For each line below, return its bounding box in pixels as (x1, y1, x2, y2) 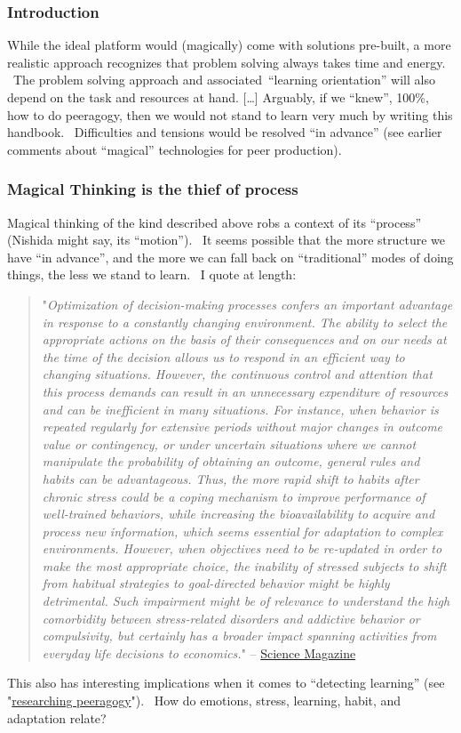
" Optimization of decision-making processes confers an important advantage (42, 294, 453, 313)
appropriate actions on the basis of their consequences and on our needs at (42, 330, 447, 349)
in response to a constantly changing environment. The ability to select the (42, 312, 448, 331)
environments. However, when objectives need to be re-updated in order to (42, 539, 442, 558)
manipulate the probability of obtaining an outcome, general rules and (42, 452, 420, 471)
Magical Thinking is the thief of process (7, 178, 298, 200)
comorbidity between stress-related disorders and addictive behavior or (42, 608, 420, 627)
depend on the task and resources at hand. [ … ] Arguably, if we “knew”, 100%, (7, 88, 429, 106)
